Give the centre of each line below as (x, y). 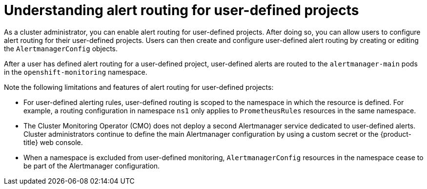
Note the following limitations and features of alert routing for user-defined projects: (139, 87)
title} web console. (53, 142)
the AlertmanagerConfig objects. (61, 48)
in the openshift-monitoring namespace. (76, 72)
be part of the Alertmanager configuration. (92, 166)
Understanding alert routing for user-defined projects (182, 10)
